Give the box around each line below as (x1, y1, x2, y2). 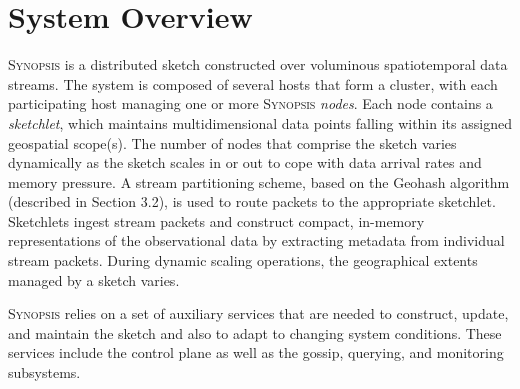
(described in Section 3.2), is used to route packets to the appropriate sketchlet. (8, 191, 496, 212)
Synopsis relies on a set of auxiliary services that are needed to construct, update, (8, 303, 509, 324)
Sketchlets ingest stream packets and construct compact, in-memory (8, 210, 425, 231)
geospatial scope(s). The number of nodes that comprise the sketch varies (8, 132, 457, 153)
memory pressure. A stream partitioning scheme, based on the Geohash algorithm (8, 171, 510, 192)
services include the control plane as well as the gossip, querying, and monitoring (8, 342, 504, 363)
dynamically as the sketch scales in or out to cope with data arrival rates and (8, 152, 482, 173)
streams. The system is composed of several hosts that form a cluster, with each (8, 73, 498, 94)
